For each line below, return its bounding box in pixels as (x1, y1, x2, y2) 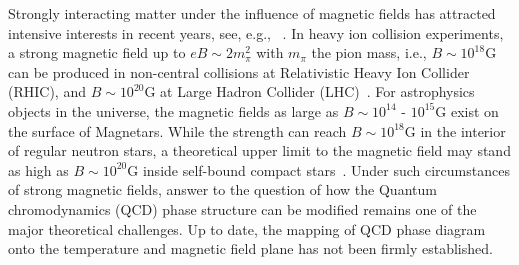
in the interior (420, 120, 506, 141)
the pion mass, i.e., (311, 42, 427, 63)
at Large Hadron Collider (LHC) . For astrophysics (160, 81, 475, 102)
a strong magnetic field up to (8, 42, 186, 63)
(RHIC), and (8, 81, 86, 102)
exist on (450, 100, 499, 121)
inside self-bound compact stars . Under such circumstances (142, 159, 510, 180)
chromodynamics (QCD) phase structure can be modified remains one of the (8, 198, 477, 219)
